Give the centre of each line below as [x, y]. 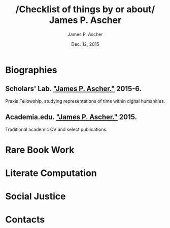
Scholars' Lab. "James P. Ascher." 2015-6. [74, 89]
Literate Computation [51, 173]
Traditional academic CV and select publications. [56, 129]
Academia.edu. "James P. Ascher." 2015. [71, 117]
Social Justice [36, 196]
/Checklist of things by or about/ [85, 9]
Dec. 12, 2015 [85, 44]
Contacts [25, 220]
